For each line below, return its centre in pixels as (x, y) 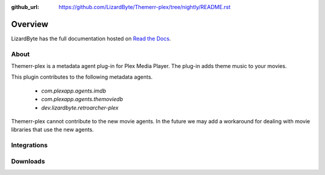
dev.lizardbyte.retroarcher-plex (80, 108)
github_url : (25, 7)
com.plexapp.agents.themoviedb (82, 99)
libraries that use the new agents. (53, 130)
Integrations (29, 146)
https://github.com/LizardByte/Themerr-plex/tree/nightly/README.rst (145, 7)
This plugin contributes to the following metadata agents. (82, 77)
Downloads (28, 161)
